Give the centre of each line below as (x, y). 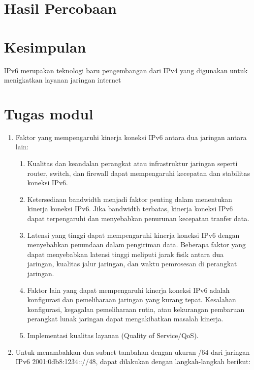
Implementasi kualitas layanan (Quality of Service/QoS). (113, 335)
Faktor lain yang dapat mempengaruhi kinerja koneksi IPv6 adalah (128, 290)
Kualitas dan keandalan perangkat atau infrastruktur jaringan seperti (132, 163)
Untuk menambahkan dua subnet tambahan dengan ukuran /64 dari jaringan (133, 352)
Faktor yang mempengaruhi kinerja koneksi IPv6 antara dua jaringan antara (131, 137)
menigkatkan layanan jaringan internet (63, 80)
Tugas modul (49, 113)
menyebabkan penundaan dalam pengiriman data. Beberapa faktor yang (136, 244)
